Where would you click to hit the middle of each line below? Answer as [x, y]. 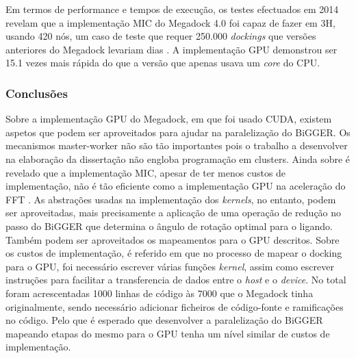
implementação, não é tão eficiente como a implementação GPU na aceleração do [176, 186]
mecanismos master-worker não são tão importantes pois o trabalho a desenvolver [177, 145]
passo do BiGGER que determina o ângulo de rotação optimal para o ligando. [169, 226]
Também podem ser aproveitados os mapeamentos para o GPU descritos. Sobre [173, 239]
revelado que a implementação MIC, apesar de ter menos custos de [146, 172]
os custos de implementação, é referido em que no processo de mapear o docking [174, 253]
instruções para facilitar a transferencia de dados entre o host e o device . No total [176, 280]
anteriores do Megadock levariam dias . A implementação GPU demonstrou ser [171, 49]
